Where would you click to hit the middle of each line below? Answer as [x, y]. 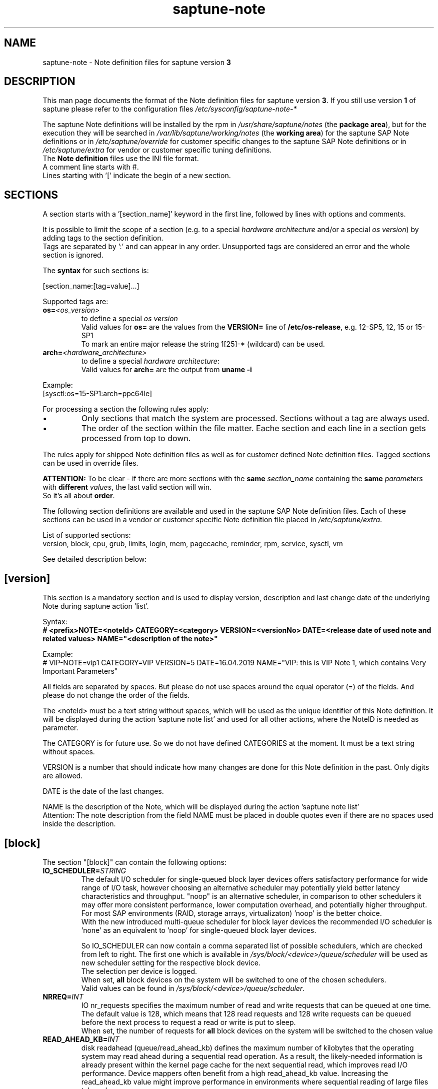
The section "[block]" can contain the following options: [134, 862]
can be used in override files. [90, 463]
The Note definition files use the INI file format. [121, 159]
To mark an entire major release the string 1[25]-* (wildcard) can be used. [203, 344]
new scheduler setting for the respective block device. [171, 962]
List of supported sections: [87, 535]
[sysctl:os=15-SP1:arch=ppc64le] [97, 394]
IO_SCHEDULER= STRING [84, 870]
